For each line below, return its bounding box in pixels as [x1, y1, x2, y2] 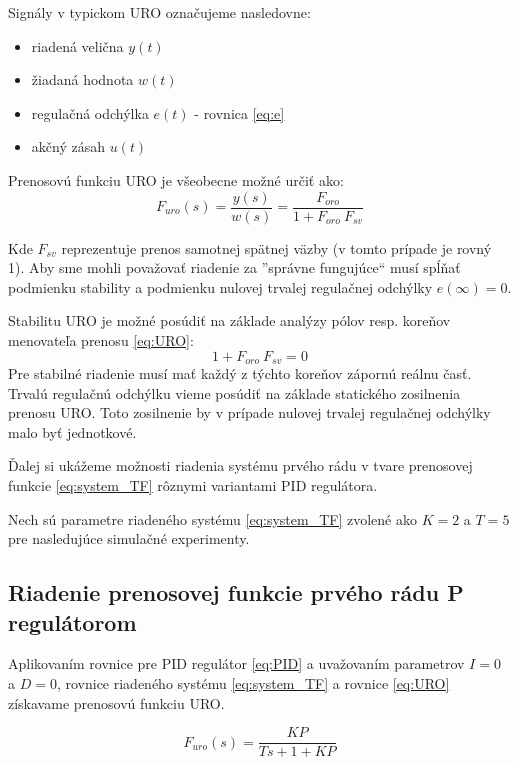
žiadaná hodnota [31, 69, 134, 90]
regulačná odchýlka [31, 102, 149, 123]
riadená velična [31, 35, 124, 56]
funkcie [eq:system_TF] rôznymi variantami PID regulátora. [8, 475, 378, 496]
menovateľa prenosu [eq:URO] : [8, 330, 194, 350]
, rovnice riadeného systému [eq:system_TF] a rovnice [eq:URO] [56, 672, 450, 693]
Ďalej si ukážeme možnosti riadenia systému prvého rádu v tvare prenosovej [8, 455, 473, 476]
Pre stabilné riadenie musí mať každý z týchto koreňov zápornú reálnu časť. [8, 363, 472, 384]
